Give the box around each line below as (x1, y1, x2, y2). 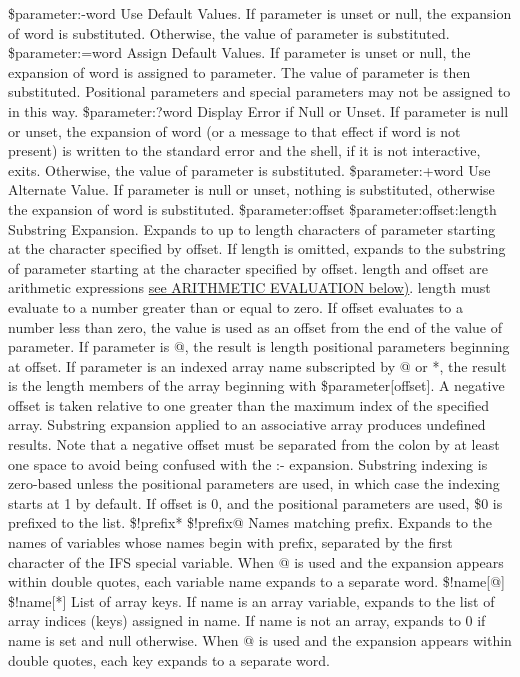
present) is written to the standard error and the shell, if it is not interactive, (8, 140, 481, 161)
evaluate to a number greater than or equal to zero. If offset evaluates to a (8, 296, 463, 317)
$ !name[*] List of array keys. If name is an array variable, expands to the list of (8, 590, 495, 611)
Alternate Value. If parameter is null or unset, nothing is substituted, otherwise (8, 179, 495, 200)
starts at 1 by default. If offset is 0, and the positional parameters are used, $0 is (8, 492, 503, 513)
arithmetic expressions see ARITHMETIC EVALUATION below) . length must (8, 277, 491, 298)
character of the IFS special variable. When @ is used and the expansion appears (8, 551, 504, 572)
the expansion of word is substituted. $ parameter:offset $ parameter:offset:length (8, 198, 497, 219)
